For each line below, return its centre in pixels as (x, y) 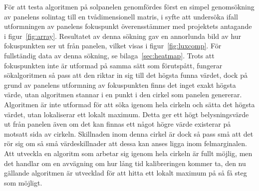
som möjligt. (23, 182)
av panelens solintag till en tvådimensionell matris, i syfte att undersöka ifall (121, 16)
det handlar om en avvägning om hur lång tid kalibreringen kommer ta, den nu (125, 163)
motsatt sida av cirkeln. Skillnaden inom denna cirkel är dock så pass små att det (129, 133)
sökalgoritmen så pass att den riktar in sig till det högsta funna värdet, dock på (126, 75)
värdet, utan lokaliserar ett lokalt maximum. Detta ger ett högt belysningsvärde (127, 114)
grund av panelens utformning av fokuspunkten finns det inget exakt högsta (120, 85)
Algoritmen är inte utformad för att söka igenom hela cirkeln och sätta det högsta (129, 104)
